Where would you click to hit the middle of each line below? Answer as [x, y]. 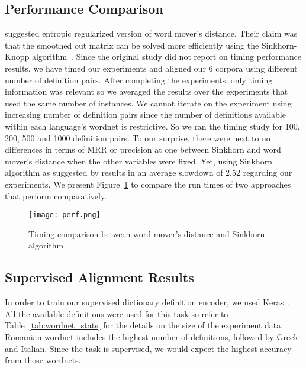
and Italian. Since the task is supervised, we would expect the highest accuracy [148, 348]
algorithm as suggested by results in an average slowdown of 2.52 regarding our [149, 172]
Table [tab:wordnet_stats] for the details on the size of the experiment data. [144, 325]
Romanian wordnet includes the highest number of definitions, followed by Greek [152, 336]
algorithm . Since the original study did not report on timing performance [167, 57]
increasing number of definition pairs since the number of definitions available [145, 114]
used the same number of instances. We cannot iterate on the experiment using [148, 103]
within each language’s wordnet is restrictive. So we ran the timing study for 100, [152, 126]
